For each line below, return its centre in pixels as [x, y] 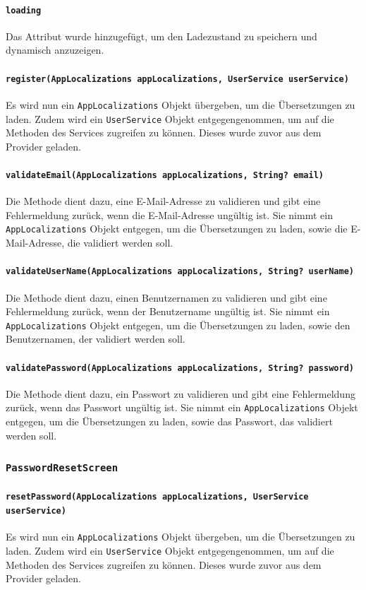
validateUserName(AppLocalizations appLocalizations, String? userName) [180, 272]
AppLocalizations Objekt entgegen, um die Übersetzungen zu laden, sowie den [178, 325]
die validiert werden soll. [120, 243]
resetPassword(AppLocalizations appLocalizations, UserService [157, 497]
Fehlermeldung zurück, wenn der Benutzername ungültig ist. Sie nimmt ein [168, 311]
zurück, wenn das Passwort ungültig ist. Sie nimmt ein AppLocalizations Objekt [182, 407]
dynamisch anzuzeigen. [55, 50]
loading [24, 10]
